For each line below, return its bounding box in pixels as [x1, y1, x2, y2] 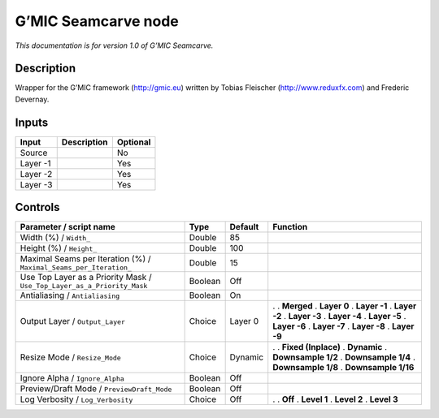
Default [229, 222, 259, 233]
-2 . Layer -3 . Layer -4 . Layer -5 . [272, 311, 406, 322]
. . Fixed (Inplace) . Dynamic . [272, 342, 388, 353]
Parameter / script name [20, 222, 115, 233]
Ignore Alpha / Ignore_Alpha [20, 373, 125, 384]
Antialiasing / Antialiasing [20, 290, 120, 301]
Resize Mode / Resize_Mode [20, 351, 121, 363]
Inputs [15, 115, 49, 129]
